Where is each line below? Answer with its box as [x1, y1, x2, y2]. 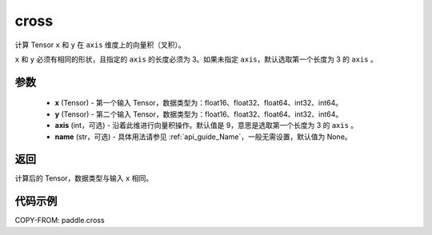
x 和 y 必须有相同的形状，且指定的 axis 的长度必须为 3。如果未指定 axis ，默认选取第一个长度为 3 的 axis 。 [14, 54, 378, 64]
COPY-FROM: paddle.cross [14, 216, 105, 225]
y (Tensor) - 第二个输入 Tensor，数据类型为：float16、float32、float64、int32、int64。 [54, 109, 343, 119]
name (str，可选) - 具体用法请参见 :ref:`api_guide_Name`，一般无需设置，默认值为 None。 [54, 132, 352, 141]
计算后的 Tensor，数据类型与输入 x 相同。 [14, 173, 154, 183]
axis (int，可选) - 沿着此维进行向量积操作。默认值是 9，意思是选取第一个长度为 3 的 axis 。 [54, 121, 358, 130]
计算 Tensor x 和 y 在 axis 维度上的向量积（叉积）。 [14, 40, 186, 50]
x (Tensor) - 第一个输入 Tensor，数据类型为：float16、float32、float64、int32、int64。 [54, 98, 343, 108]
